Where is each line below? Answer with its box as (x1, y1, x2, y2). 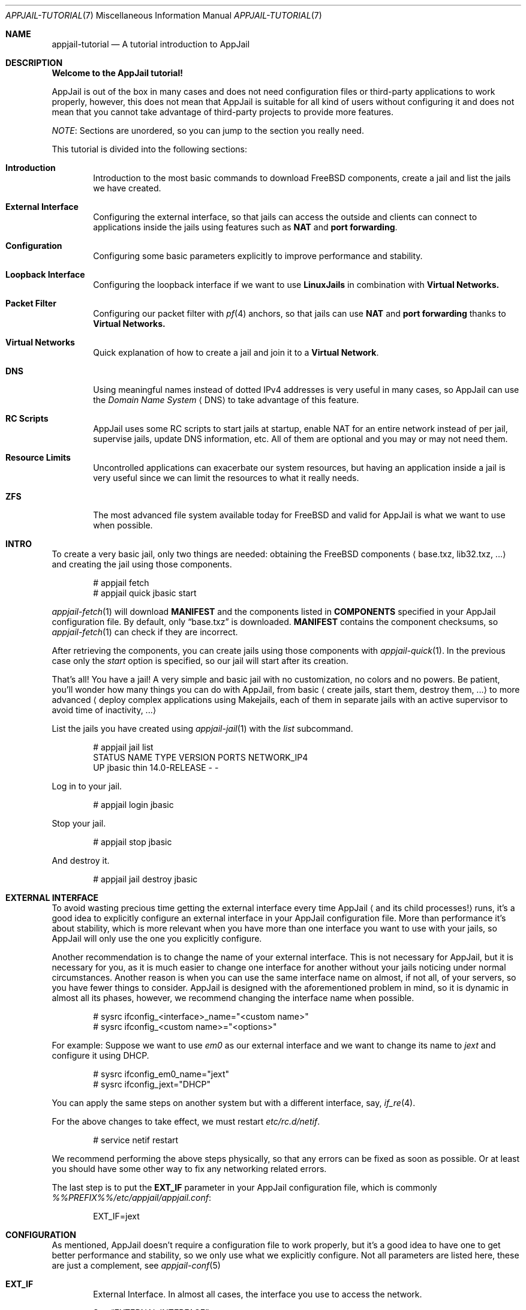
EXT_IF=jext (93, 1211, 140, 1221)
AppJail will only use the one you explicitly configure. (52, 933, 262, 944)
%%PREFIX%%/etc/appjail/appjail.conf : (52, 1192, 212, 1203)
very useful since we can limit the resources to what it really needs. (93, 473, 359, 483)
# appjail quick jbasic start (93, 588, 197, 598)
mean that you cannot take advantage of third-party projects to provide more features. (52, 107, 394, 117)
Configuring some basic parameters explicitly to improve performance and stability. (93, 251, 423, 261)
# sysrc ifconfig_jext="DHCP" (93, 1079, 211, 1089)
